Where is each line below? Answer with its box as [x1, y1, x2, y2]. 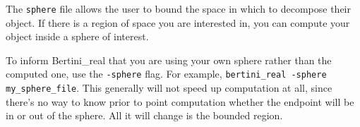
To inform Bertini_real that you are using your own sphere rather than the [6, 52, 332, 67]
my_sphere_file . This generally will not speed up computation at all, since [6, 80, 332, 95]
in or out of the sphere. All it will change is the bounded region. [6, 108, 283, 123]
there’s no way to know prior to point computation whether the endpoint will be [6, 94, 354, 109]
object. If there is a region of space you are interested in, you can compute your [6, 15, 350, 30]
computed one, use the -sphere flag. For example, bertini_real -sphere [6, 66, 327, 81]
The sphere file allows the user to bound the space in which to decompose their [6, 1, 351, 16]
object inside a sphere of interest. [6, 29, 149, 44]
